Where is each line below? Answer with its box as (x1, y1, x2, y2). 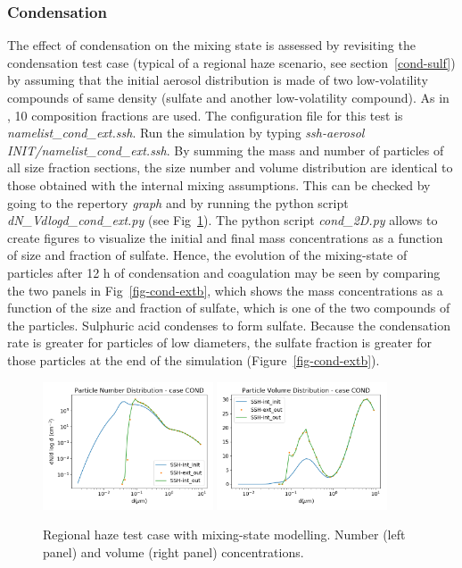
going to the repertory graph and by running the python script (7, 193, 349, 212)
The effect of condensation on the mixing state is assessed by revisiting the (7, 36, 416, 54)
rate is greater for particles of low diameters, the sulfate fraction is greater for (7, 333, 432, 352)
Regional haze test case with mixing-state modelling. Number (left (43, 525, 406, 544)
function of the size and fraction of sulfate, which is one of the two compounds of (7, 298, 450, 317)
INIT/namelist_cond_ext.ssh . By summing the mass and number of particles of (7, 140, 444, 159)
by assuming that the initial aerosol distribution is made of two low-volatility (7, 71, 428, 89)
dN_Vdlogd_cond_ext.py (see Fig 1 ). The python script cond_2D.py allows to (7, 211, 438, 230)
